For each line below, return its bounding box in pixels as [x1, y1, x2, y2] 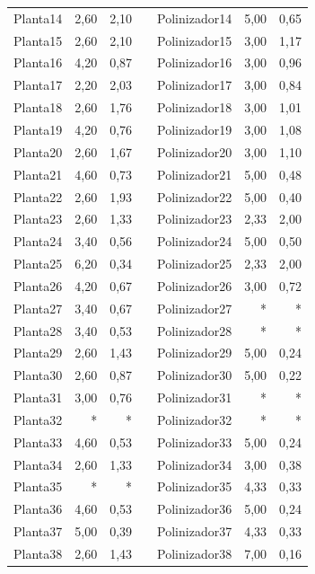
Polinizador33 [157, 432, 232, 451]
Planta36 [13, 499, 63, 518]
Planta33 [13, 432, 63, 451]
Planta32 [13, 410, 63, 428]
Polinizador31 [157, 388, 232, 407]
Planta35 [13, 477, 63, 496]
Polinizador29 [157, 343, 232, 362]
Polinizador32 [157, 410, 232, 428]
